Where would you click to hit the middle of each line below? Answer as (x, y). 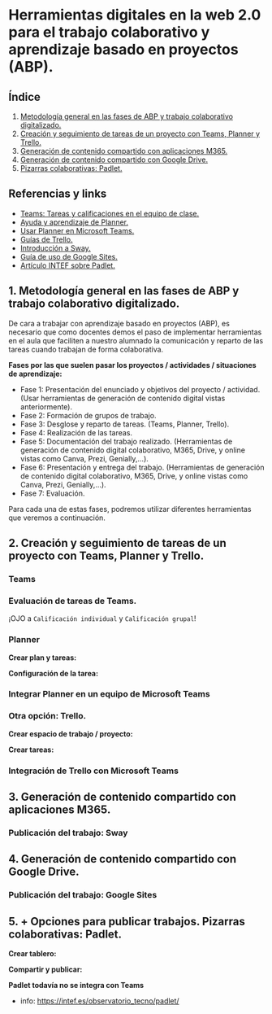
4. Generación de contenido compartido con (123, 859)
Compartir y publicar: (45, 969)
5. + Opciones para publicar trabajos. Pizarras (127, 921)
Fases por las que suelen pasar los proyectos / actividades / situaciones (133, 365)
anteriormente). (46, 406)
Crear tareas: (31, 750)
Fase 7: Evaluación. (52, 493)
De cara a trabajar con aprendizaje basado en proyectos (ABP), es (119, 323)
